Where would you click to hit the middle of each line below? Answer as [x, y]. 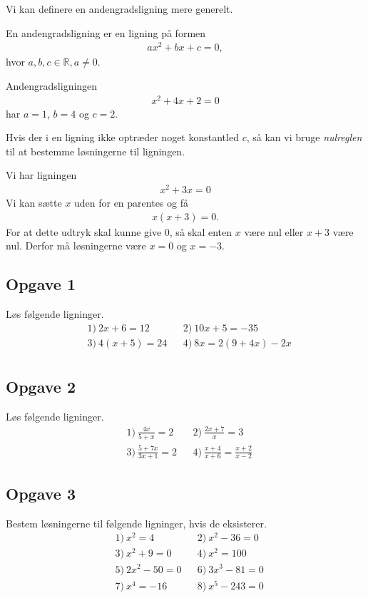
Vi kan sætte [34, 203]
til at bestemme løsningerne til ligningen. [96, 151]
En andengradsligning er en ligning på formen [106, 32]
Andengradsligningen [52, 85]
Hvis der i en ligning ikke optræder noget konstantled [122, 137]
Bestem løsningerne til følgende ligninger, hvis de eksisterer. [136, 523]
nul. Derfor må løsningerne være [76, 246]
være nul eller [274, 231]
